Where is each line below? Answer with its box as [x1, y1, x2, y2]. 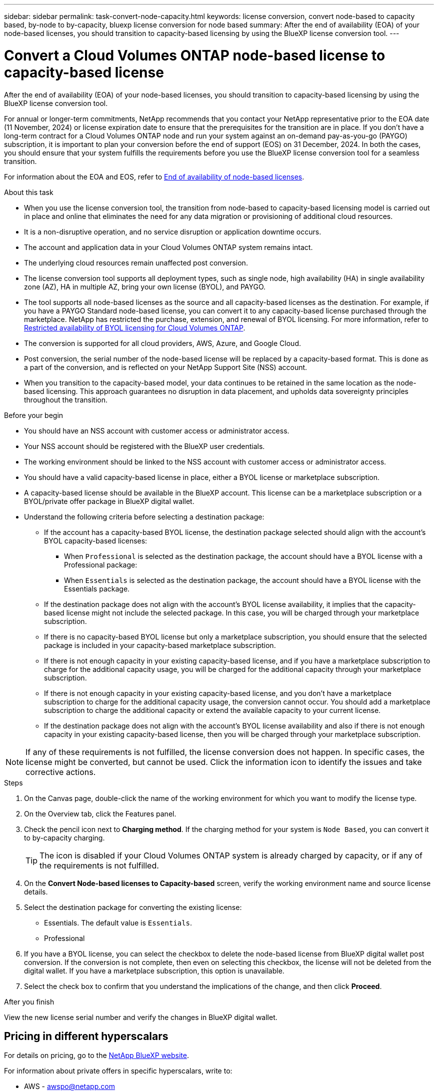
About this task [4, 187, 53, 196]
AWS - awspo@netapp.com [24, 1082, 115, 1091]
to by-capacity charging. [24, 833, 105, 842]
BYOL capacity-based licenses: [44, 536, 147, 545]
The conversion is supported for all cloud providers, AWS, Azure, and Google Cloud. [24, 338, 301, 347]
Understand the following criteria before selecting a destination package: [24, 512, 264, 521]
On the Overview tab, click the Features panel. [24, 809, 176, 818]
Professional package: [64, 560, 137, 569]
